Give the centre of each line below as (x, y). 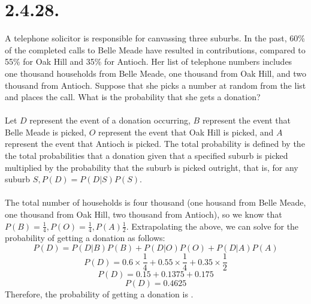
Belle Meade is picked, (46, 132)
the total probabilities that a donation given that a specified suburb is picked (147, 156)
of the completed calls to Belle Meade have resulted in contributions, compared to (155, 49)
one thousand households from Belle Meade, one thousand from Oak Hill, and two (156, 73)
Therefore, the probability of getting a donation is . (99, 294)
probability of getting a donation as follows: (85, 238)
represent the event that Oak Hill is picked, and (186, 132)
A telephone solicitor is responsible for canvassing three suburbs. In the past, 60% (155, 38)
